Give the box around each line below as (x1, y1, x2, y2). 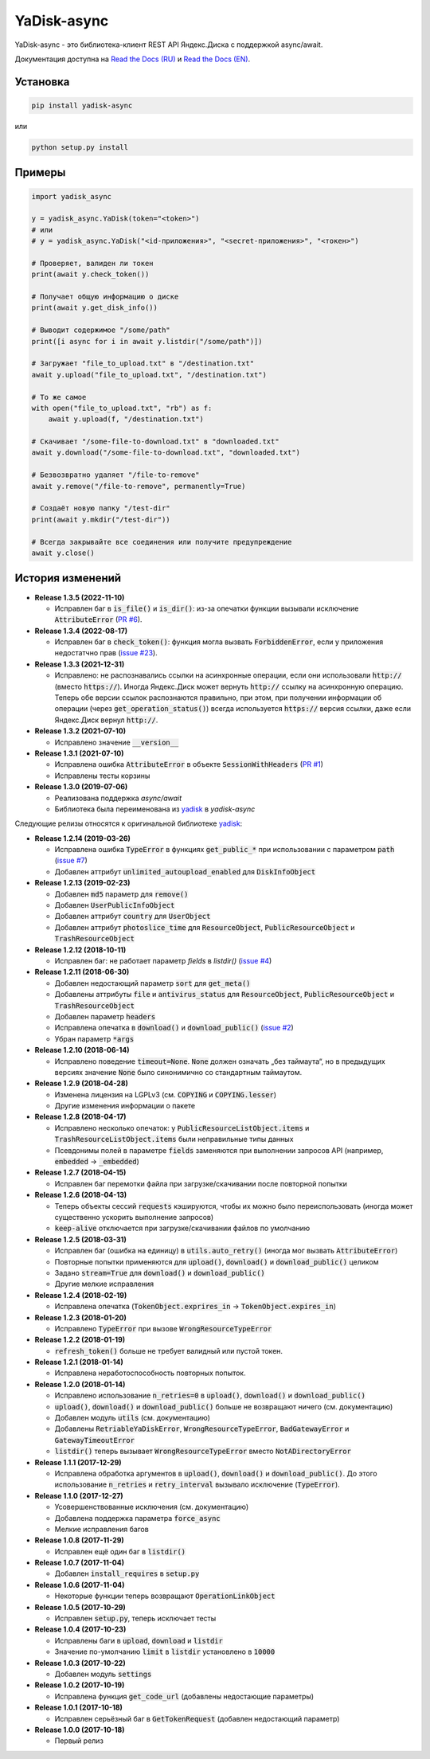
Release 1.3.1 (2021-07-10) (34, 749, 124, 758)
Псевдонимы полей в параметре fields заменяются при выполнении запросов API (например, (54, 1145, 384, 1155)
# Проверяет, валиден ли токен (31, 259, 154, 268)
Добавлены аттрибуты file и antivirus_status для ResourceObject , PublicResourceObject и (54, 990, 394, 999)
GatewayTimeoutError (54, 1436, 135, 1444)
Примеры (14, 166, 66, 179)
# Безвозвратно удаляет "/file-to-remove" (31, 471, 200, 479)
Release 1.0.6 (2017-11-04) (34, 1580, 125, 1589)
